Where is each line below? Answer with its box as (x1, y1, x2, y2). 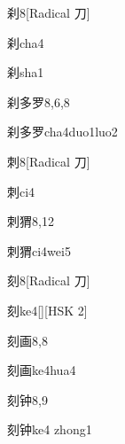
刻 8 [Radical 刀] (7, 271, 90, 290)
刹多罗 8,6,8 (7, 92, 70, 111)
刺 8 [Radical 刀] (7, 152, 90, 170)
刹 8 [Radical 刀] (7, 4, 90, 21)
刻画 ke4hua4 (7, 361, 76, 379)
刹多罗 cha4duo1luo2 (7, 122, 118, 141)
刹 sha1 (7, 63, 44, 82)
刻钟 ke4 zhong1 (7, 420, 92, 439)
